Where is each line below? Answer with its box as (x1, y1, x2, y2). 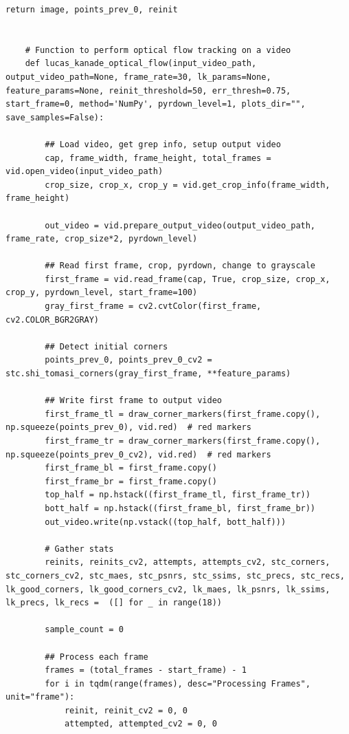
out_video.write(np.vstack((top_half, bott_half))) (45, 517, 286, 527)
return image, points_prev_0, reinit (5, 5, 178, 14)
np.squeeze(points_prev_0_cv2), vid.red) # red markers (5, 449, 271, 460)
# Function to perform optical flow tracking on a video (25, 45, 291, 55)
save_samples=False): (5, 112, 104, 122)
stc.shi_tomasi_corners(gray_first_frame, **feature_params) (5, 369, 291, 379)
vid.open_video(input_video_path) (5, 166, 164, 177)
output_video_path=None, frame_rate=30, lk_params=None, (5, 72, 271, 82)
